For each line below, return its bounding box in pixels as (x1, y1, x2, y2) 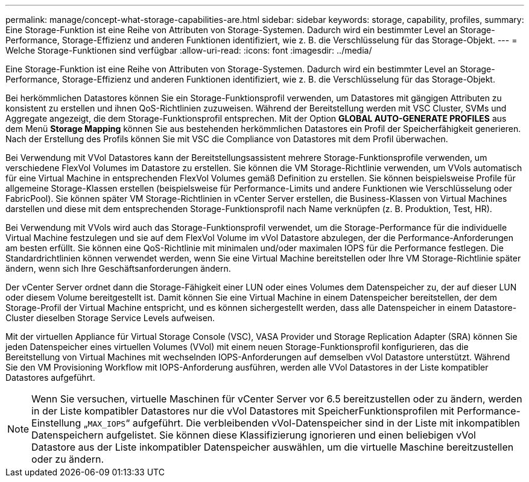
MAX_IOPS (87, 419, 126, 428)
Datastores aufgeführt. (5, 372, 95, 383)
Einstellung (31, 417, 81, 429)
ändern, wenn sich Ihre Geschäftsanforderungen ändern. (5, 263, 231, 274)
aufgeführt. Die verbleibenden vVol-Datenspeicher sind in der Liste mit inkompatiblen (132, 417, 520, 429)
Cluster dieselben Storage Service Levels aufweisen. (5, 313, 215, 323)
